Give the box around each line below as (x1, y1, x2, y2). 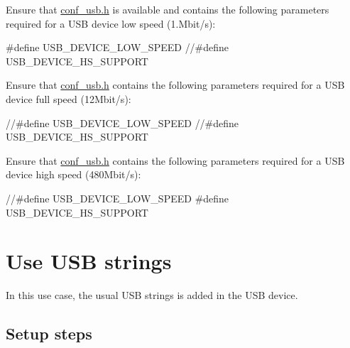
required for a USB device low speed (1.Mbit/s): (6, 16, 216, 31)
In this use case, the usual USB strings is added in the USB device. (6, 288, 298, 303)
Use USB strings (6, 246, 172, 276)
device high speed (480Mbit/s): (6, 167, 141, 182)
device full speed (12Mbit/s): (6, 91, 131, 106)
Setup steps (6, 322, 92, 344)
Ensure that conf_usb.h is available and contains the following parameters (6, 2, 329, 16)
